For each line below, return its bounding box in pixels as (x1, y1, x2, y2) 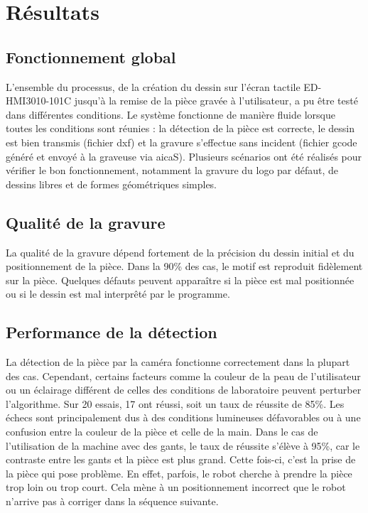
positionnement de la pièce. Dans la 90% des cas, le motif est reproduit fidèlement (6, 259, 363, 274)
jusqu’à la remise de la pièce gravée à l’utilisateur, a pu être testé (74, 93, 358, 108)
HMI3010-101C (6, 93, 72, 108)
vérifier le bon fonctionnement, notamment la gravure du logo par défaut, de (6, 163, 339, 178)
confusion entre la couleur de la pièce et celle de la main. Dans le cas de (6, 424, 318, 439)
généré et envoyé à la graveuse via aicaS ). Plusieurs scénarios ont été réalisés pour (6, 148, 362, 163)
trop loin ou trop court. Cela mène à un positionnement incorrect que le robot (6, 480, 346, 495)
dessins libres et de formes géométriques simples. (6, 176, 217, 191)
